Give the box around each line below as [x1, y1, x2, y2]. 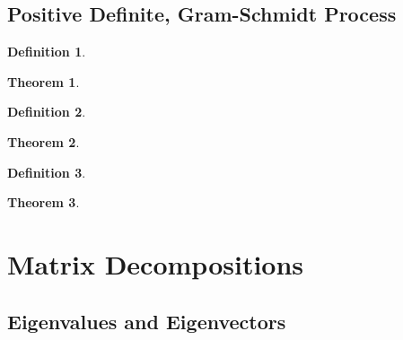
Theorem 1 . [7, 72, 80, 91]
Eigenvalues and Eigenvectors [7, 307, 286, 335]
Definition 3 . [7, 162, 86, 181]
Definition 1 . [7, 42, 86, 61]
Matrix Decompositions [7, 245, 304, 282]
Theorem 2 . [7, 132, 80, 151]
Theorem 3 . [7, 193, 80, 212]
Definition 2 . [7, 102, 86, 121]
